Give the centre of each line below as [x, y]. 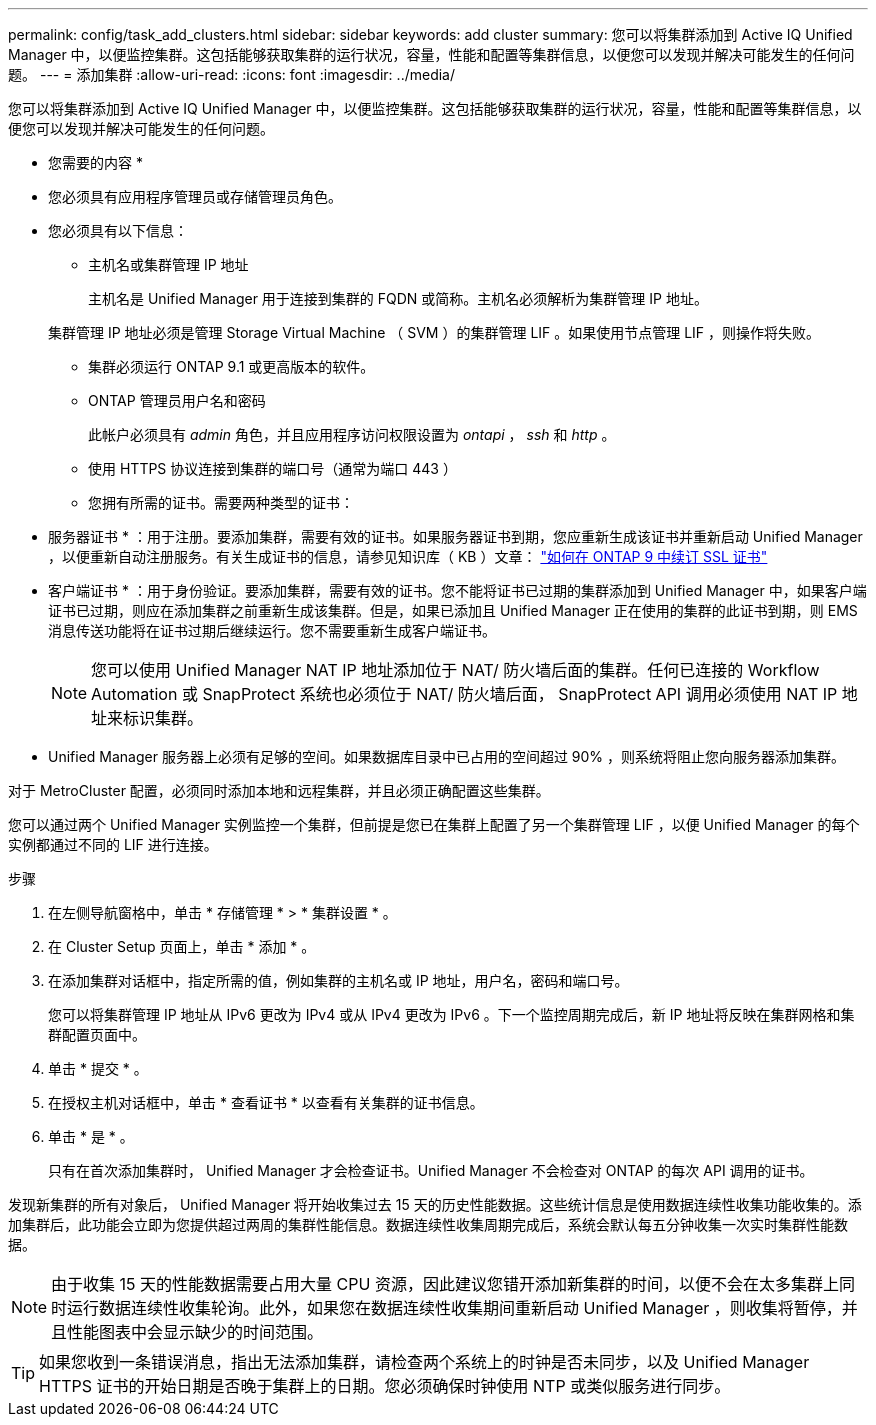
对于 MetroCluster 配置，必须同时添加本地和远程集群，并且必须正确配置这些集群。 [279, 790]
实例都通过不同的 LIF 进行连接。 [113, 844]
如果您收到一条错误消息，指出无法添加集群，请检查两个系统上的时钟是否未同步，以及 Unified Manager [424, 1362]
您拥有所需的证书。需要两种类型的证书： [221, 502]
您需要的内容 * [95, 162]
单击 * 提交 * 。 [98, 1068]
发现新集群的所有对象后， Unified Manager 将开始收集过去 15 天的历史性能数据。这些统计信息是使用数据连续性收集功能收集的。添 [435, 1204]
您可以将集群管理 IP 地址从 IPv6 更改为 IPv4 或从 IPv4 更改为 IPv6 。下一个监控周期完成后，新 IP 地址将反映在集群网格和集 [451, 1014]
